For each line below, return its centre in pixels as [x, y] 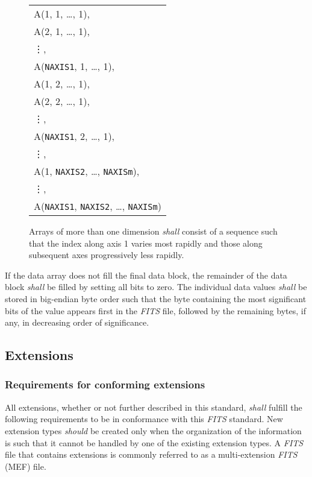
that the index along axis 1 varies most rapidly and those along [146, 243]
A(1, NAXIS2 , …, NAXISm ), [87, 171]
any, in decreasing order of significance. [77, 322]
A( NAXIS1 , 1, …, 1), [74, 66]
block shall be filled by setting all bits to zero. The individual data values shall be [156, 287]
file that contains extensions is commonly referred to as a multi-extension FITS [151, 454]
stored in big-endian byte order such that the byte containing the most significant [156, 298]
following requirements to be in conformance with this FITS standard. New [144, 419]
